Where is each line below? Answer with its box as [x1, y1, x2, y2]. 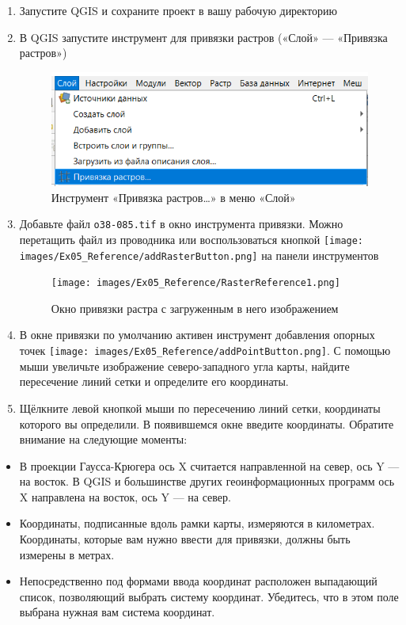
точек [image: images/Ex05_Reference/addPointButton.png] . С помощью [19, 342, 391, 359]
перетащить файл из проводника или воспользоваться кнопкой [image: [19, 231, 364, 247]
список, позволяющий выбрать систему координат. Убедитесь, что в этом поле [19, 588, 399, 604]
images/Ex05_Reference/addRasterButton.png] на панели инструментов [19, 246, 379, 263]
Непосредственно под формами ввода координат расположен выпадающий [19, 573, 378, 589]
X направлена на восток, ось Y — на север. [19, 488, 231, 505]
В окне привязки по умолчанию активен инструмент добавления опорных [19, 326, 375, 343]
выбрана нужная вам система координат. [19, 604, 215, 620]
